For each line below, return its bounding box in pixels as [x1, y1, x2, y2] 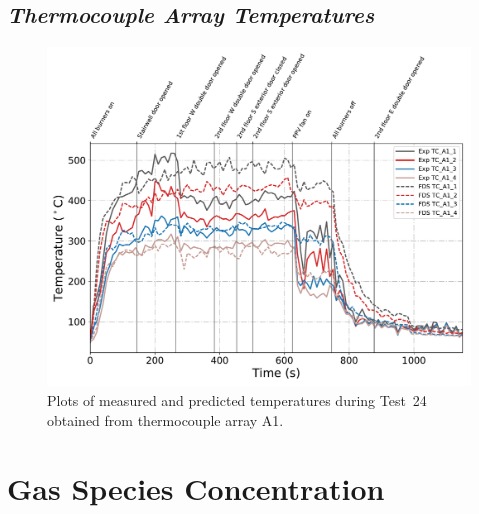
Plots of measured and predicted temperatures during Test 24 [47, 389, 427, 410]
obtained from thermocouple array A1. [47, 409, 284, 430]
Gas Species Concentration [7, 468, 385, 509]
